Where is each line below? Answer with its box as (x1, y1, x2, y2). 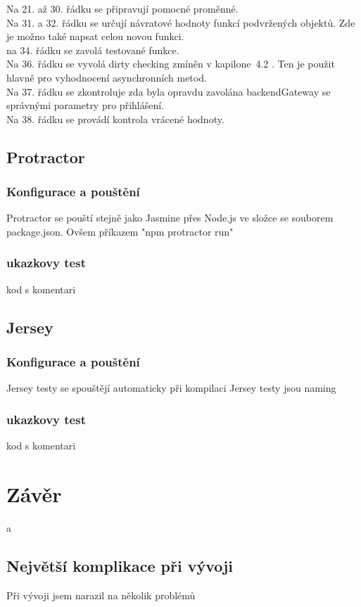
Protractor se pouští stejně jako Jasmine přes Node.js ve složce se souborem (6, 210, 334, 225)
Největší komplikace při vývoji (6, 554, 234, 576)
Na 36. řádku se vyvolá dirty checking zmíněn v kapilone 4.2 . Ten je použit (6, 56, 335, 71)
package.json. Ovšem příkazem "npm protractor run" (6, 224, 234, 238)
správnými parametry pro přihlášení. (6, 98, 164, 113)
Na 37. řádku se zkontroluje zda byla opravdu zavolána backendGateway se (6, 84, 331, 98)
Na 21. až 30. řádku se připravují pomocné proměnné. (6, 1, 239, 15)
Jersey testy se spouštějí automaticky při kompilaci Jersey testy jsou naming (6, 381, 336, 395)
